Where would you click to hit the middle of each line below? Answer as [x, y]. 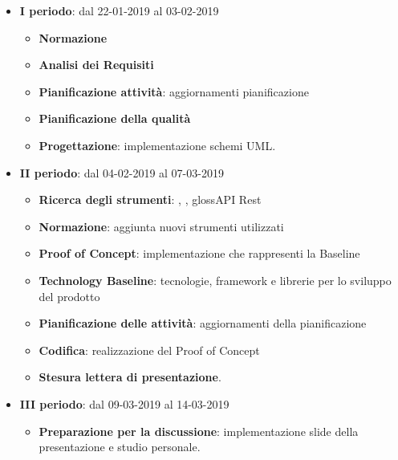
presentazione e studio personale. [120, 447]
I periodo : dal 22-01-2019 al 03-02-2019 [119, 10]
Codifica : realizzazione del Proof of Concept [149, 350]
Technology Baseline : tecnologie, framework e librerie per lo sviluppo [215, 280]
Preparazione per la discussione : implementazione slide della [199, 431]
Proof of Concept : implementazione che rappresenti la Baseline [199, 253]
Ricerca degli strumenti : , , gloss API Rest [150, 199]
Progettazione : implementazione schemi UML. [157, 145]
